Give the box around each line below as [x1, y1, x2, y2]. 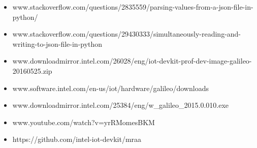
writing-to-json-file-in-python [12, 38, 103, 49]
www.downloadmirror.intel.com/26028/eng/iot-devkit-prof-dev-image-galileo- [12, 55, 252, 66]
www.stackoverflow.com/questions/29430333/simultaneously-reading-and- [12, 28, 241, 39]
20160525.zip [12, 65, 52, 76]
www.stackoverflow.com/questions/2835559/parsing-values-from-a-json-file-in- [12, 2, 253, 12]
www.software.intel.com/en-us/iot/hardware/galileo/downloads [12, 82, 209, 93]
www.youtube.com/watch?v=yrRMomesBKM [12, 116, 155, 127]
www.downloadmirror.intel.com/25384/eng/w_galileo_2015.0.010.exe [12, 100, 229, 110]
